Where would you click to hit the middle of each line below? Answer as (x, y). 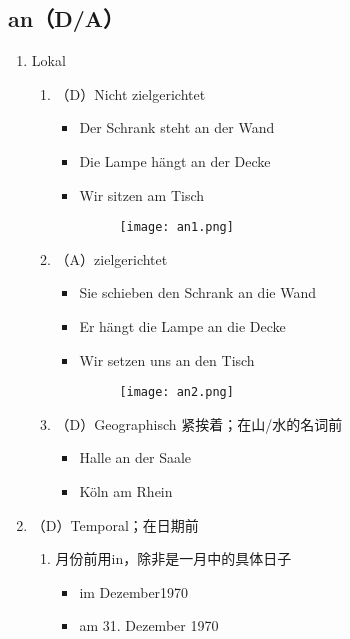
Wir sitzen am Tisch (142, 194)
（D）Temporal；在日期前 (115, 524)
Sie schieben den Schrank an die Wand (197, 292)
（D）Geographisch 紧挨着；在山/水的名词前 (199, 423)
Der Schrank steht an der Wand (177, 127)
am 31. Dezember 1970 (149, 625)
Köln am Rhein (126, 491)
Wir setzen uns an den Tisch (167, 359)
